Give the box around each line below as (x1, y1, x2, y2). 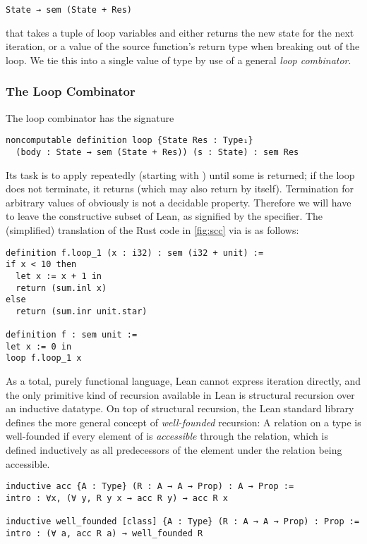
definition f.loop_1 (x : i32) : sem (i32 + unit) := (6, 247, 264, 258)
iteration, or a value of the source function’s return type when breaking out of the (6, 39, 360, 54)
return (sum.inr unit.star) (16, 306, 148, 316)
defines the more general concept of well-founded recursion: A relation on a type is (6, 414, 361, 429)
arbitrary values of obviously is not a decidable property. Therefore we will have (6, 194, 351, 209)
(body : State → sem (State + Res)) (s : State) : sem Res (16, 147, 299, 157)
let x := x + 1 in (16, 271, 102, 281)
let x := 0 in (6, 341, 72, 352)
